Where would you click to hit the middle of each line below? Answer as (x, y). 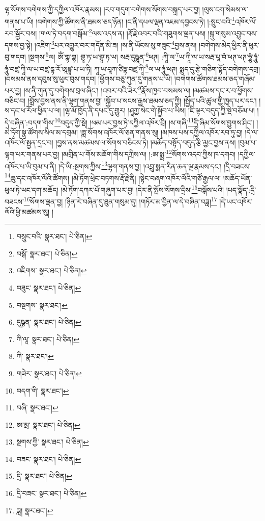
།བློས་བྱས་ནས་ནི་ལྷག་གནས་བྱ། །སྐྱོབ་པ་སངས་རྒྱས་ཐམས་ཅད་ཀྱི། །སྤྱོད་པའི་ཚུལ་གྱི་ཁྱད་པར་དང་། (142, 100)
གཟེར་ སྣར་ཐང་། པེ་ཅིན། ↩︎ (49, 373)
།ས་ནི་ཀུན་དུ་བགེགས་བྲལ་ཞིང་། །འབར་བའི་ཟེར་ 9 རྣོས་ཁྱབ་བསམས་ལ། (107, 90)
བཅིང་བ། (15, 100)
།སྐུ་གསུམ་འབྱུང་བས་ (233, 33)
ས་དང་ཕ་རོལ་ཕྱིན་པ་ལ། (33, 110)
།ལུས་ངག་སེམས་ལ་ (225, 9)
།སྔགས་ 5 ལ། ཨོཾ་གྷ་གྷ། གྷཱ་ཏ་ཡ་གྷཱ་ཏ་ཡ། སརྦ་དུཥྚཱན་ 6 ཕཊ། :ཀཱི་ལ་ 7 (104, 56)
